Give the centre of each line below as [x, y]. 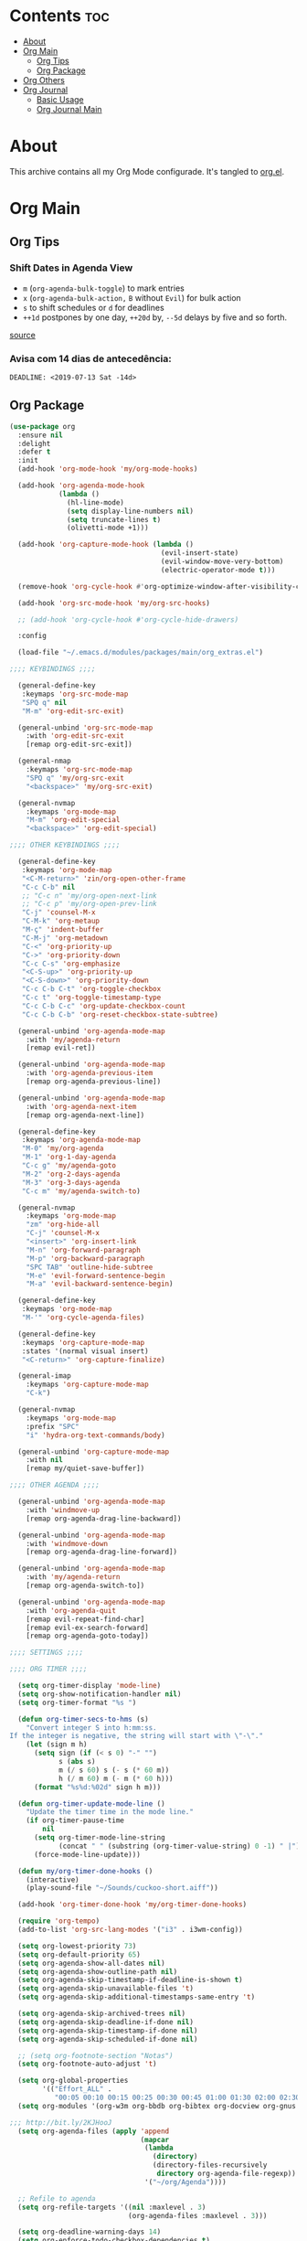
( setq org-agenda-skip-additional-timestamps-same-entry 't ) [137, 1997]
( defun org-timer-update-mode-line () [92, 1803]
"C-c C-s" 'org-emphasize [71, 964]
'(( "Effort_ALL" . [77, 2089]
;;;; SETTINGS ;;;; [47, 1653]
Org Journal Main [69, 109]
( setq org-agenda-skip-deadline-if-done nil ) [106, 2022]
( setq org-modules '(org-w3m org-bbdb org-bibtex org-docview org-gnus [157, 2106]
